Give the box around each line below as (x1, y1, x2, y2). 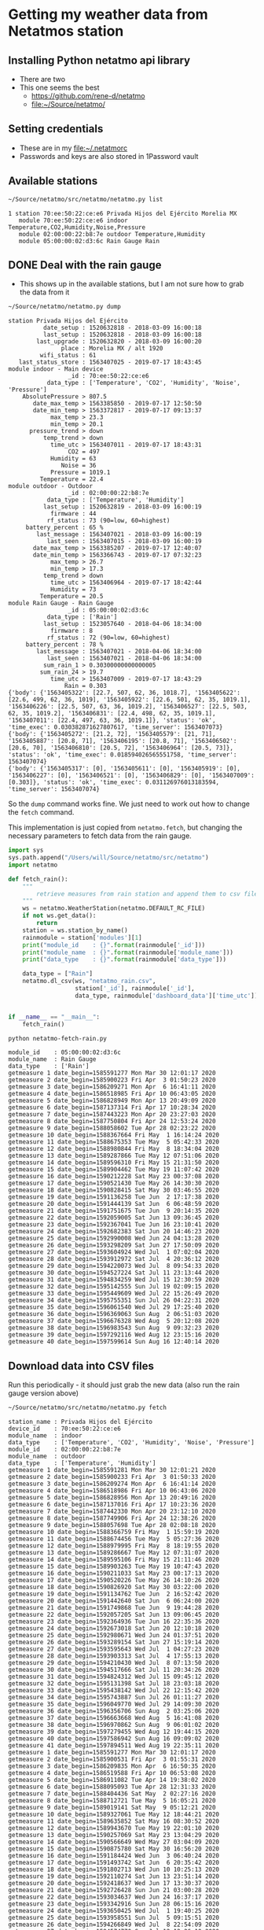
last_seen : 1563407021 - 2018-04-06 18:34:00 (46, 655, 202, 663)
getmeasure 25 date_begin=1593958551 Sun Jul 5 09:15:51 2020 (8, 1914, 220, 1922)
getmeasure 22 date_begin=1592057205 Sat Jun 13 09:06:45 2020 (8, 1611, 220, 1619)
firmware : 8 (49, 627, 93, 635)
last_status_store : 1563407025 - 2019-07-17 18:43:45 (18, 358, 202, 367)
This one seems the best (19, 83, 100, 92)
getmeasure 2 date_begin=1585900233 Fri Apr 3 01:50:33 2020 (8, 1473, 216, 1481)
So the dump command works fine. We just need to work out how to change (8, 799, 250, 808)
